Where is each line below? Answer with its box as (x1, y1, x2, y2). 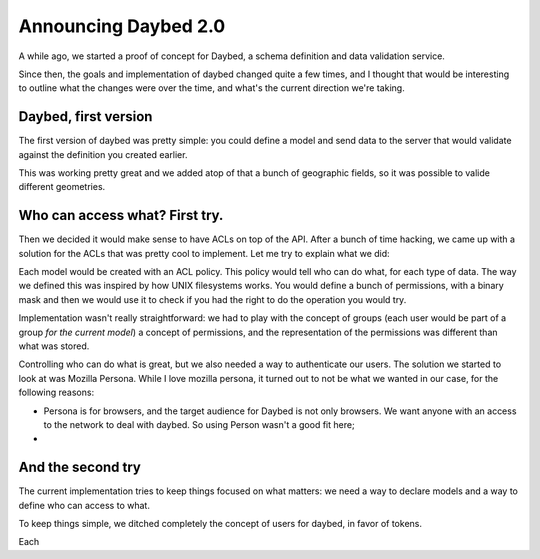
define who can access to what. (18, 499, 150, 511)
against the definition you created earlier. (18, 148, 188, 160)
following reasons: (18, 386, 95, 399)
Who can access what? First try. (18, 207, 224, 224)
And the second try (18, 459, 142, 476)
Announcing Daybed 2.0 (18, 15, 226, 37)
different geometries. (18, 181, 106, 193)
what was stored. (18, 340, 90, 352)
